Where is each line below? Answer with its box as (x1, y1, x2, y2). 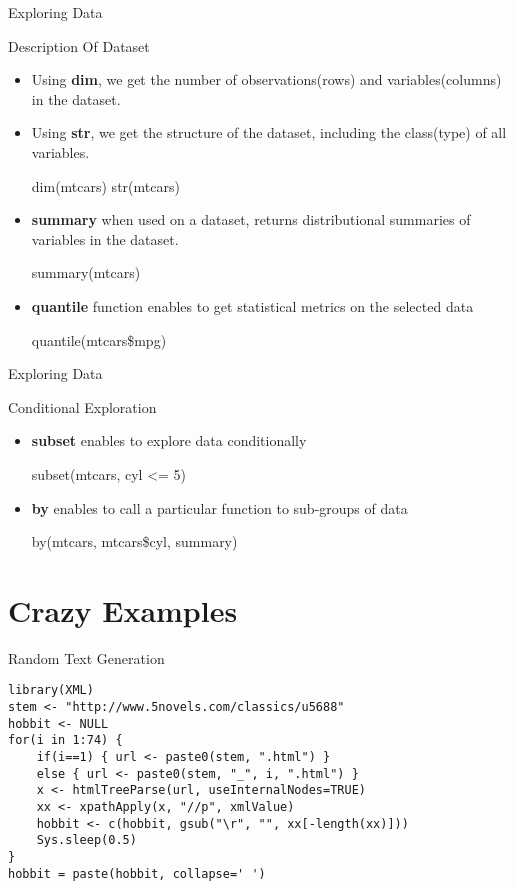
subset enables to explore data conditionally (31, 430, 307, 451)
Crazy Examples (8, 589, 238, 630)
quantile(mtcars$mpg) (31, 329, 167, 350)
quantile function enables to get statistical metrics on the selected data (31, 295, 474, 316)
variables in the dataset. (31, 228, 179, 249)
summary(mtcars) (31, 262, 141, 283)
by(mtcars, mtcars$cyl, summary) (31, 531, 238, 552)
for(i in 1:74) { (8, 733, 123, 748)
